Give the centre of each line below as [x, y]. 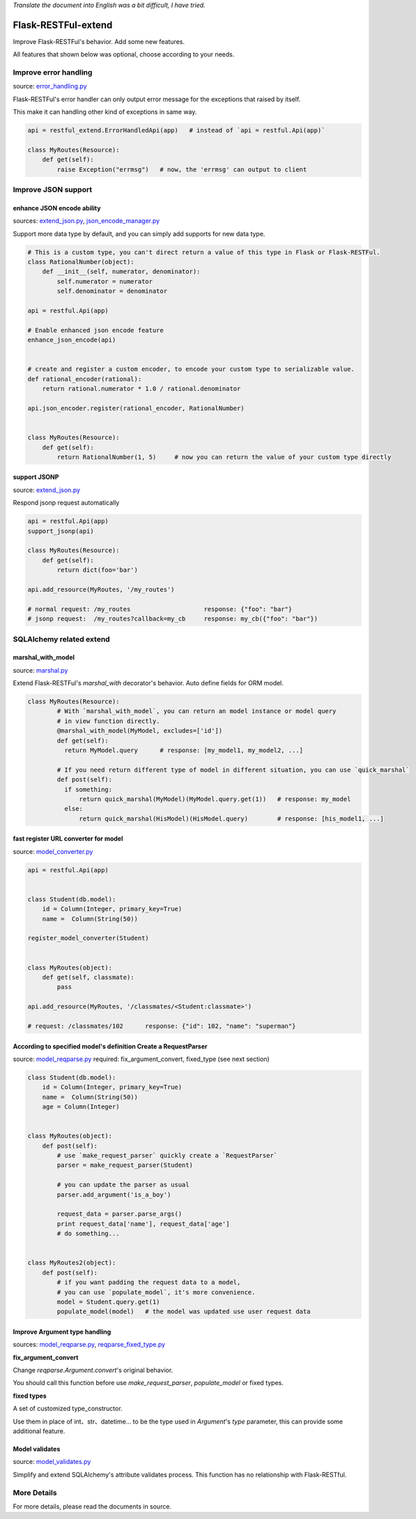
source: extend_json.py [46, 490]
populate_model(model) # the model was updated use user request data [184, 1312]
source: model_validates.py [52, 1462]
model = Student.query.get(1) [108, 1302]
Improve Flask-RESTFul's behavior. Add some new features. [99, 41]
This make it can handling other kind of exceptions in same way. [105, 112]
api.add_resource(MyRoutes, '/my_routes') [101, 589]
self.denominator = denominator [112, 291]
